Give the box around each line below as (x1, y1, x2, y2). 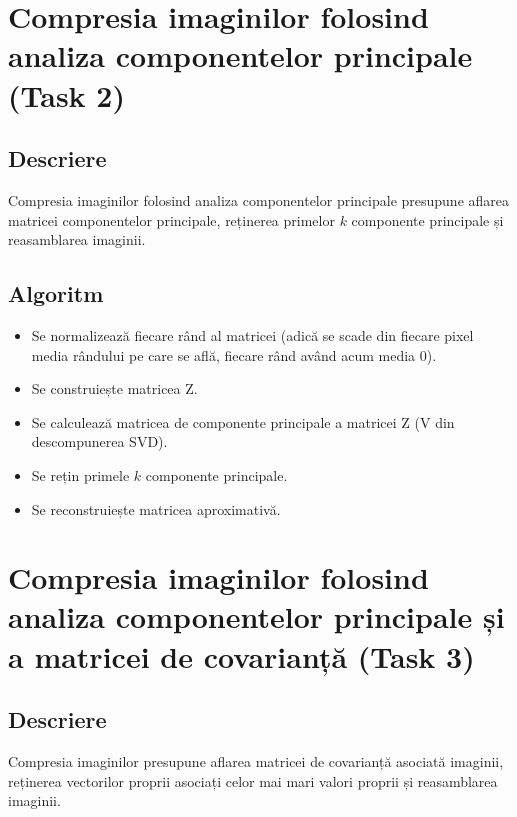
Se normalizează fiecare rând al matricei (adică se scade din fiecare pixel (31, 324, 474, 345)
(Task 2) (8, 74, 125, 115)
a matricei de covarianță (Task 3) (8, 635, 475, 676)
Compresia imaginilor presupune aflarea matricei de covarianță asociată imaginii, (8, 751, 504, 772)
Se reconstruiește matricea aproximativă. (31, 498, 281, 519)
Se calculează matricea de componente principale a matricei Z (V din (31, 411, 455, 432)
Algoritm (8, 278, 104, 309)
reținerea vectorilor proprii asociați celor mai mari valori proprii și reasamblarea (8, 770, 498, 791)
